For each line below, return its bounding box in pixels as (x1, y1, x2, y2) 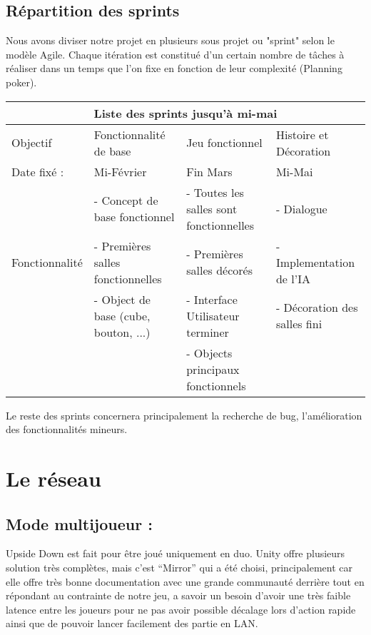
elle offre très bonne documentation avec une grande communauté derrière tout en (6, 574, 365, 589)
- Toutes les (186, 183, 244, 200)
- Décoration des (275, 299, 358, 316)
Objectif (11, 134, 52, 151)
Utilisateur (186, 307, 240, 324)
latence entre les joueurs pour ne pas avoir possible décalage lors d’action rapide (6, 601, 356, 616)
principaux (186, 360, 240, 377)
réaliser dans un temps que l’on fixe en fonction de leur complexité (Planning (6, 61, 342, 76)
